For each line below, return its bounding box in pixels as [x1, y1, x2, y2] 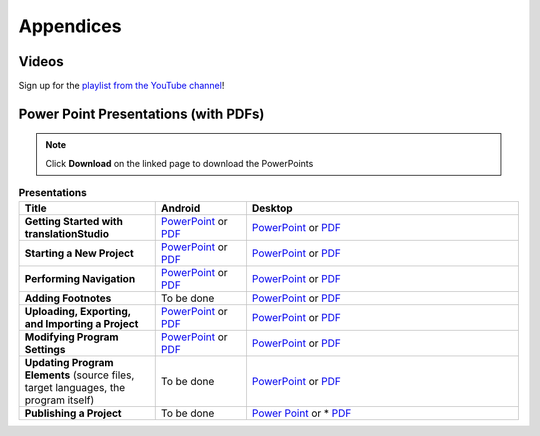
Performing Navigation [24, 271, 136, 285]
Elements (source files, [24, 368, 135, 382]
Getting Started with [24, 214, 124, 228]
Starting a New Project [24, 246, 134, 260]
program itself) [24, 393, 95, 407]
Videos [18, 53, 64, 70]
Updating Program [24, 355, 114, 369]
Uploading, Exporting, [24, 304, 132, 318]
